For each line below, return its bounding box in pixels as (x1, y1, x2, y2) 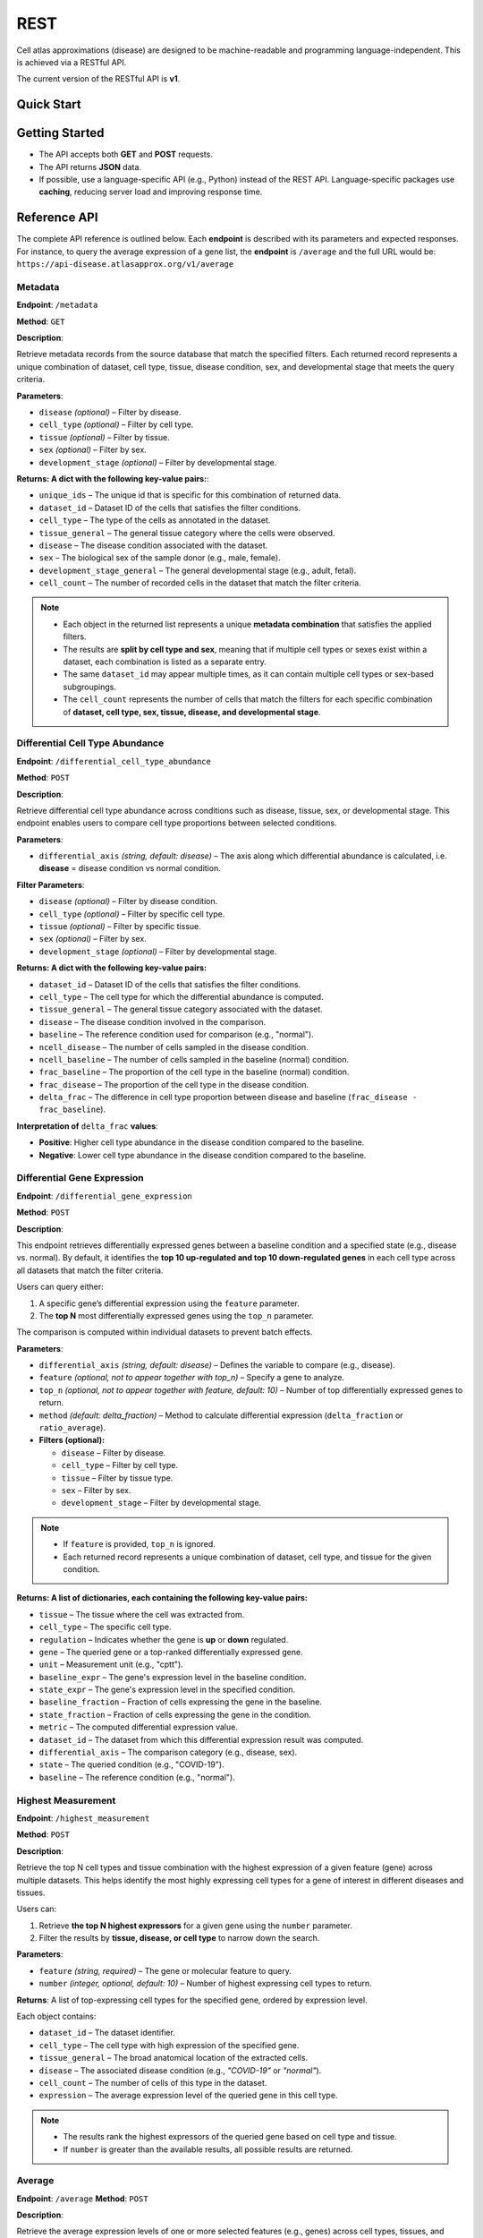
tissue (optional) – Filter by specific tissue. (38, 921, 201, 932)
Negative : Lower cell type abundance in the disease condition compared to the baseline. (38, 1149, 367, 1160)
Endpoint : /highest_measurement (16, 1813, 150, 1824)
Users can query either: (16, 1281, 104, 1293)
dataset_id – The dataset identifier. (38, 2028, 176, 2038)
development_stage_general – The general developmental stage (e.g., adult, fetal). (38, 565, 357, 576)
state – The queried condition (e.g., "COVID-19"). (38, 1759, 225, 1770)
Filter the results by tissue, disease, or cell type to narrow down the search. (38, 1933, 320, 1943)
